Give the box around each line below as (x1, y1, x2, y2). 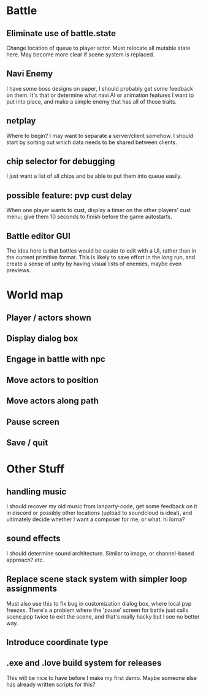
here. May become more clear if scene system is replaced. (6, 51, 155, 58)
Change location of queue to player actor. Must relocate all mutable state (6, 44, 191, 51)
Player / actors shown (6, 312, 92, 322)
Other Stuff (6, 462, 65, 476)
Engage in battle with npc (6, 354, 105, 365)
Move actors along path (6, 396, 99, 406)
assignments (6, 584, 57, 594)
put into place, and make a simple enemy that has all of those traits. (6, 97, 177, 105)
